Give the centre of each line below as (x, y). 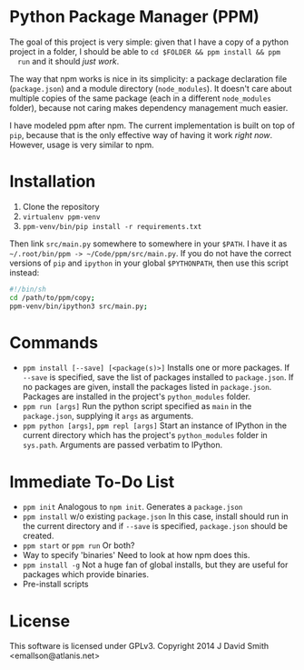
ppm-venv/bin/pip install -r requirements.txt (112, 226)
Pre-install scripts (55, 585)
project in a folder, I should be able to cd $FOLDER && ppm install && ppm (145, 51)
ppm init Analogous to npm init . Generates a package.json (132, 507)
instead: (25, 272)
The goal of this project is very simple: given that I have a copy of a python (149, 42)
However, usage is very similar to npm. (82, 145)
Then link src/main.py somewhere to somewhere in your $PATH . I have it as (148, 244)
